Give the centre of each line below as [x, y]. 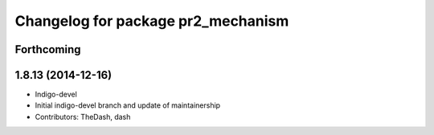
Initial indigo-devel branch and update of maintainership [128, 105]
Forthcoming [48, 49]
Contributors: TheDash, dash [83, 117]
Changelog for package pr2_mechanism [152, 21]
